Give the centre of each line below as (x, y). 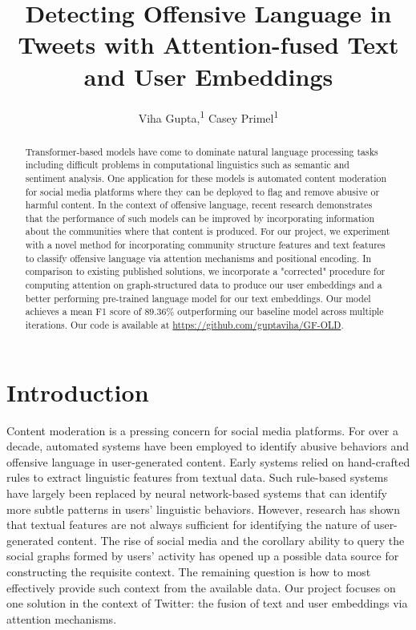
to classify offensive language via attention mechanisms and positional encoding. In (198, 258)
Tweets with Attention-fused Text (208, 44)
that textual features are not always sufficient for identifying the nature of (188, 525)
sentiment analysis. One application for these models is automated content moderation (206, 178)
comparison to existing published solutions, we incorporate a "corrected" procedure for (205, 271)
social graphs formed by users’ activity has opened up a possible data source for (203, 556)
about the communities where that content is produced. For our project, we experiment (208, 231)
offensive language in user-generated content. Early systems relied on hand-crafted (208, 461)
